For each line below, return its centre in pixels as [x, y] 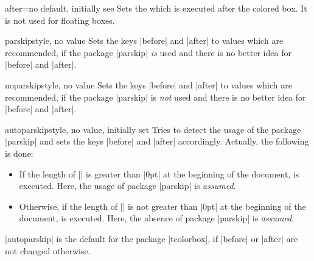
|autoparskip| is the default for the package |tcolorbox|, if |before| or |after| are [152, 238]
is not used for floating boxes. [60, 20]
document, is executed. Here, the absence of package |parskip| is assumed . [157, 218]
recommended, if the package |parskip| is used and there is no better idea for [148, 52]
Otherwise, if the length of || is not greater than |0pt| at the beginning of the [162, 206]
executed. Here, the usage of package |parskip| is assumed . [127, 186]
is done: [19, 153]
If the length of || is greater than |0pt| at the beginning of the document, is [159, 173]
